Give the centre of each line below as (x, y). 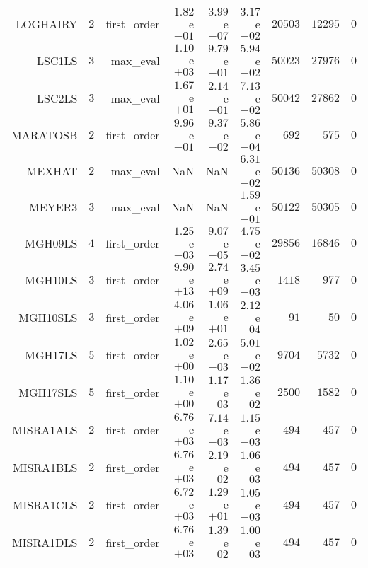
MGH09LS (51, 243)
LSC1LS (57, 60)
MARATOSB (45, 135)
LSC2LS (57, 98)
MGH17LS (51, 355)
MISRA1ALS (45, 430)
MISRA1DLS (45, 542)
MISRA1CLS (45, 505)
